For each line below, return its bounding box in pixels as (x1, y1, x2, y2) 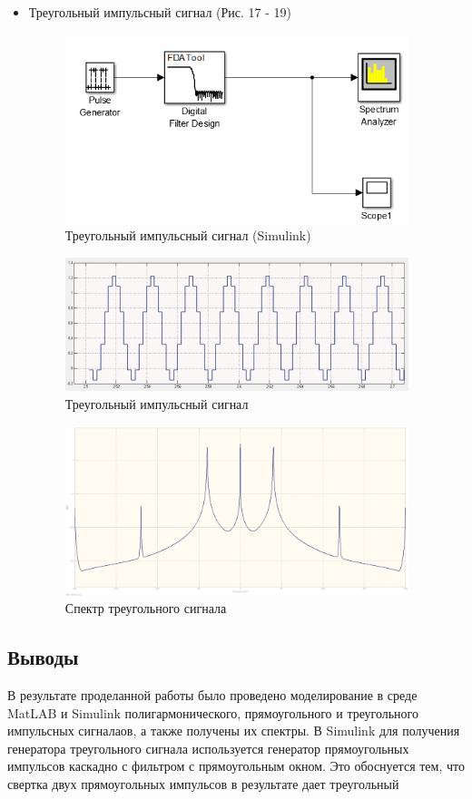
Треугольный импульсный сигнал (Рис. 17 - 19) (28, 3, 292, 21)
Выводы (7, 643, 79, 671)
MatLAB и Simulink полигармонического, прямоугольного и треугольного (7, 703, 419, 722)
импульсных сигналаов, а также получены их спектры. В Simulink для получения (7, 721, 460, 740)
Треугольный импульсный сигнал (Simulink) (64, 226, 311, 245)
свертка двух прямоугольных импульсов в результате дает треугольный (7, 774, 399, 793)
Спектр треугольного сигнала (64, 599, 227, 618)
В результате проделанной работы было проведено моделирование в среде (7, 686, 418, 705)
